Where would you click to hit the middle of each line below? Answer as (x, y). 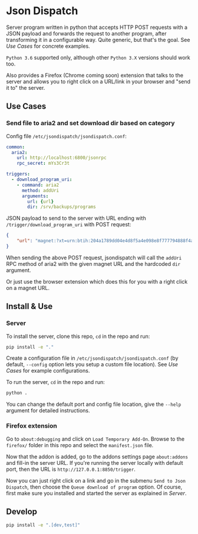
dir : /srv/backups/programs (62, 207)
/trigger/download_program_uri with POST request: (69, 224)
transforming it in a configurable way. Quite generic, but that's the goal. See (98, 40)
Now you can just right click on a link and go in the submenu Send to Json (96, 480)
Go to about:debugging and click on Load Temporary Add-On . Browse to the (95, 439)
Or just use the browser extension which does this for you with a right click (97, 281)
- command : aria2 (38, 185)
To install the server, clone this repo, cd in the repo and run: (78, 336)
